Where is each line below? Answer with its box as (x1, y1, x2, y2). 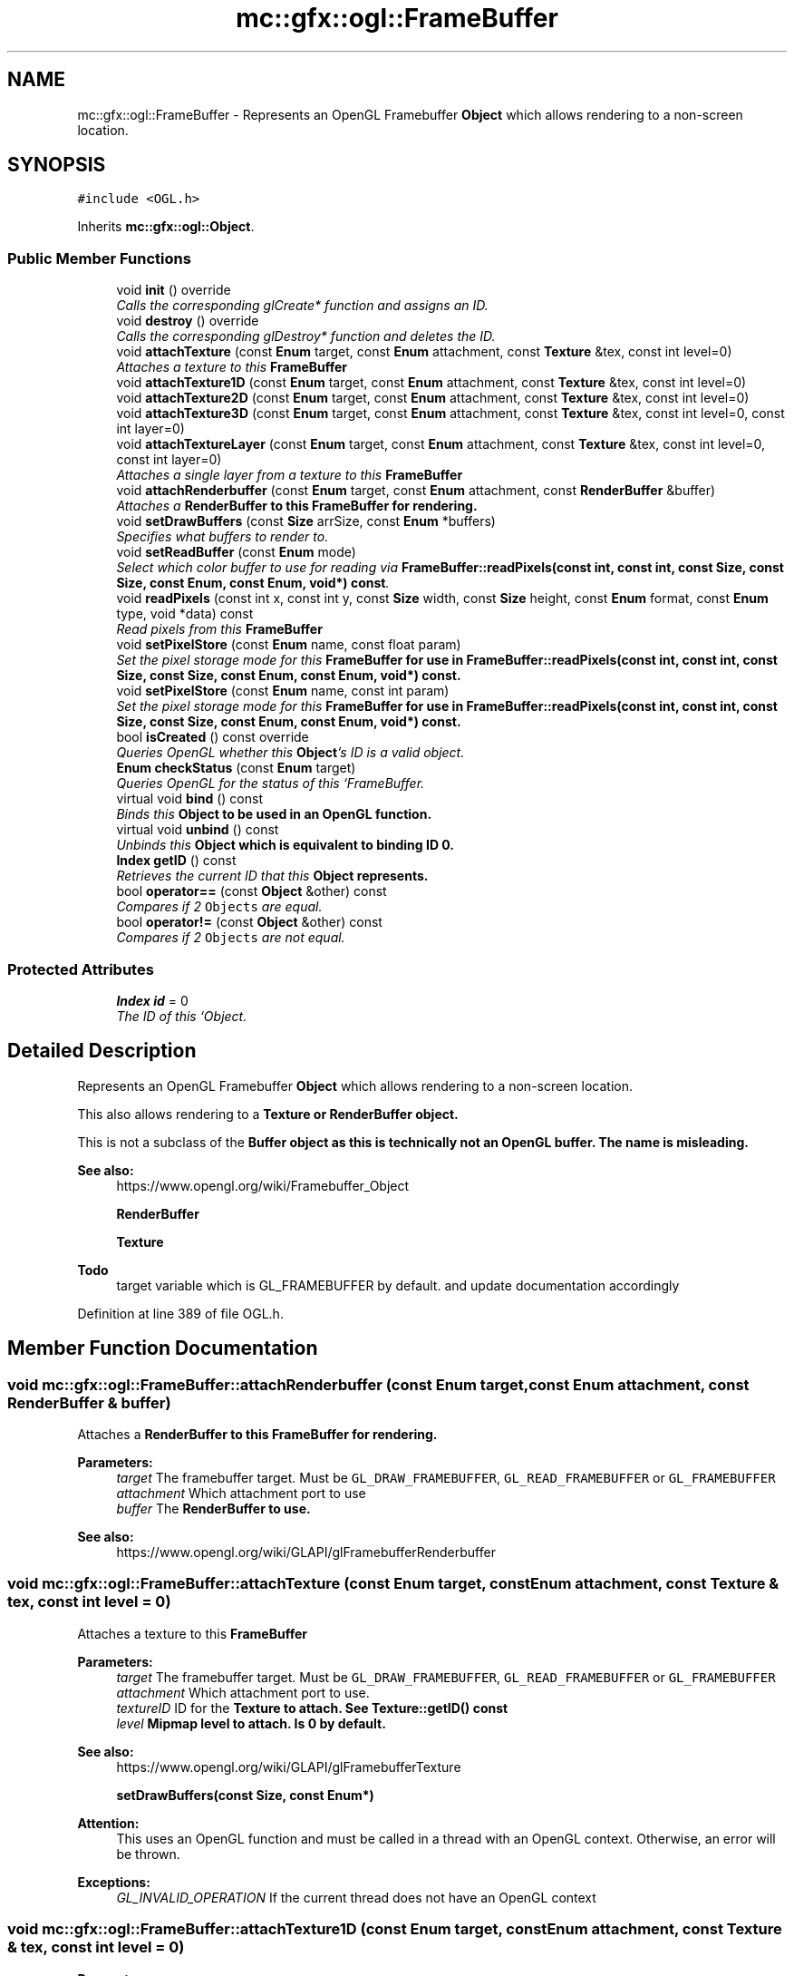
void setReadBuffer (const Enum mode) (116, 544, 356, 560)
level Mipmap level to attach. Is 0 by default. (116, 1715, 386, 1731)
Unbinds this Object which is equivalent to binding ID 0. (116, 837, 455, 853)
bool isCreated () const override (116, 729, 309, 745)
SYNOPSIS (7, 153, 106, 177)
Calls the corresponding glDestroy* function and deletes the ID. (116, 328, 496, 345)
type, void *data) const (116, 606, 254, 622)
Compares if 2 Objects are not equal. (116, 930, 345, 946)
